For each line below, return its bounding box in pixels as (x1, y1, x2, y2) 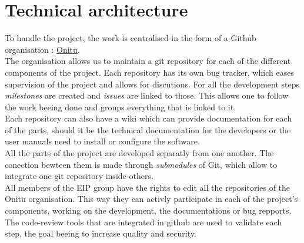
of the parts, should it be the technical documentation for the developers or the (5, 123, 291, 136)
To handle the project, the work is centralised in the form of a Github (5, 32, 256, 44)
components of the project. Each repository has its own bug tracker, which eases (5, 66, 294, 78)
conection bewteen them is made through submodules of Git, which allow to (5, 158, 278, 170)
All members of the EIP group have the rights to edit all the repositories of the (5, 181, 290, 193)
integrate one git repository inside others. (5, 170, 153, 182)
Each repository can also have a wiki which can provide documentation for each (5, 112, 292, 124)
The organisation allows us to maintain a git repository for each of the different (5, 55, 291, 67)
